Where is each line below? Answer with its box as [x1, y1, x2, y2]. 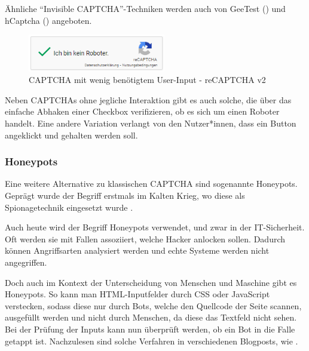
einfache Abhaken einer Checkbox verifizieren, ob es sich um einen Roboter [5, 105, 280, 118]
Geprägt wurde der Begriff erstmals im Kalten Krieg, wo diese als [5, 189, 245, 201]
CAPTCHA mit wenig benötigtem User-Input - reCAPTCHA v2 [29, 73, 266, 86]
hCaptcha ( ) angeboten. [5, 14, 92, 26]
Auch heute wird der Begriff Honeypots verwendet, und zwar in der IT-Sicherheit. [5, 221, 305, 233]
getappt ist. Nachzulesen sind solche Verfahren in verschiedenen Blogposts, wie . [5, 334, 298, 347]
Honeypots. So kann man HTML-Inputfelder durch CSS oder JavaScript [5, 288, 270, 300]
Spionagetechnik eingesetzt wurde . [5, 201, 133, 213]
